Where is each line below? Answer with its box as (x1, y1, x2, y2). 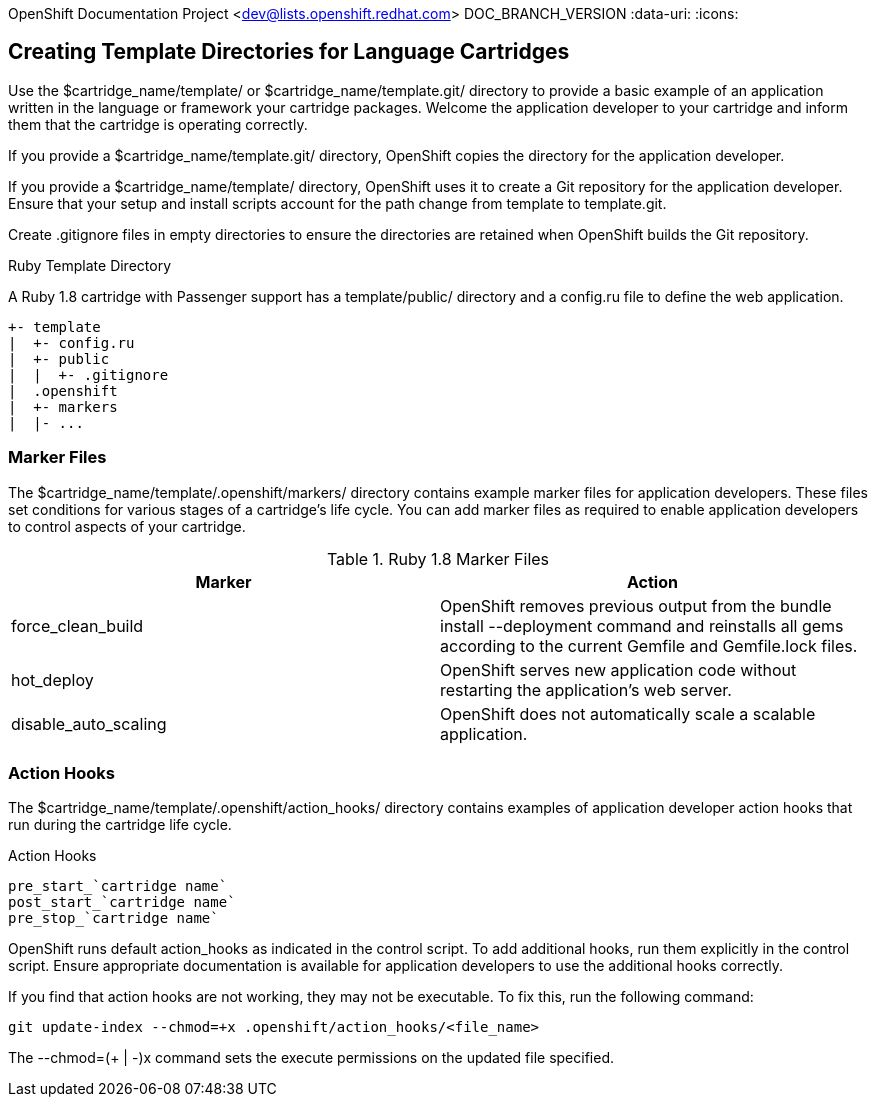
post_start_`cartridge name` (8, 894, 236, 911)
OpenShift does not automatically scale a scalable (440, 703, 816, 724)
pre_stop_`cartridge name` (8, 910, 219, 927)
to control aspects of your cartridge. (8, 517, 246, 535)
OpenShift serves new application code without (440, 659, 797, 680)
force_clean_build (11, 615, 144, 636)
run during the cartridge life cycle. (8, 816, 232, 834)
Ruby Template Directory (8, 256, 172, 274)
